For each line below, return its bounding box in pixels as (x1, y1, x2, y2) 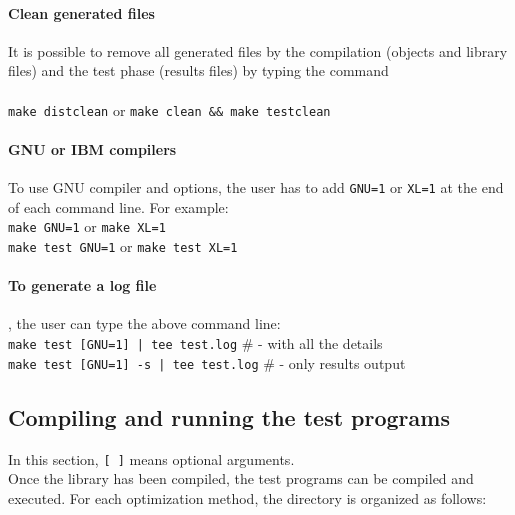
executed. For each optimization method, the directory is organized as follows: (8, 487, 487, 508)
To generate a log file (8, 275, 157, 296)
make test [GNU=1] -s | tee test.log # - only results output (8, 352, 406, 373)
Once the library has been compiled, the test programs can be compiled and (8, 468, 474, 489)
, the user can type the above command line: (8, 313, 281, 334)
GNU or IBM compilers (8, 138, 177, 159)
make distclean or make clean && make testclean (8, 99, 331, 120)
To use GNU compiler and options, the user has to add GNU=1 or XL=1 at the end (8, 177, 504, 198)
